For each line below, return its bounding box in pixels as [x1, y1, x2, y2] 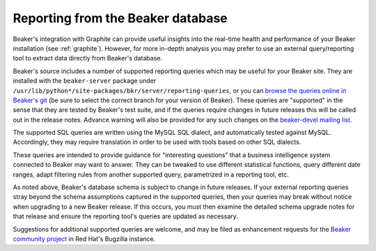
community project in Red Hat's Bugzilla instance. [13, 234, 156, 243]
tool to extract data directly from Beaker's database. [13, 54, 163, 63]
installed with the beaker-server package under [13, 76, 157, 85]
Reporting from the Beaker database [13, 10, 228, 26]
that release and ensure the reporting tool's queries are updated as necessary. [13, 212, 238, 220]
